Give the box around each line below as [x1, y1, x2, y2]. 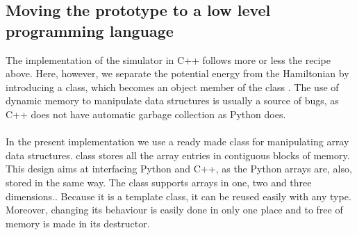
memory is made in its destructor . [6, 216, 150, 230]
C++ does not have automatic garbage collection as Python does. [6, 106, 286, 121]
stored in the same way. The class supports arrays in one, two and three [6, 175, 312, 189]
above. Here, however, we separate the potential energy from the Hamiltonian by [6, 66, 349, 81]
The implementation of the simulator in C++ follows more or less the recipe [6, 52, 331, 67]
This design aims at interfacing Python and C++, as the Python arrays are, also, [6, 161, 352, 176]
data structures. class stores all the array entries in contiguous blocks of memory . [6, 147, 350, 162]
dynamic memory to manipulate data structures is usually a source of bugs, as [6, 93, 339, 108]
